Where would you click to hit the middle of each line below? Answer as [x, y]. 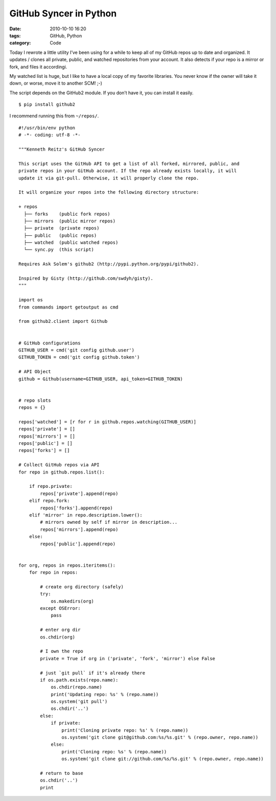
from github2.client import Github [63, 321]
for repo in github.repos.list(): [62, 472]
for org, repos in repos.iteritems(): [67, 565]
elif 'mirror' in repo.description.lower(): [86, 515]
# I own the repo [62, 651]
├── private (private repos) [62, 228]
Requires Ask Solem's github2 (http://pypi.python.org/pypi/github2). [109, 264]
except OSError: [60, 608]
